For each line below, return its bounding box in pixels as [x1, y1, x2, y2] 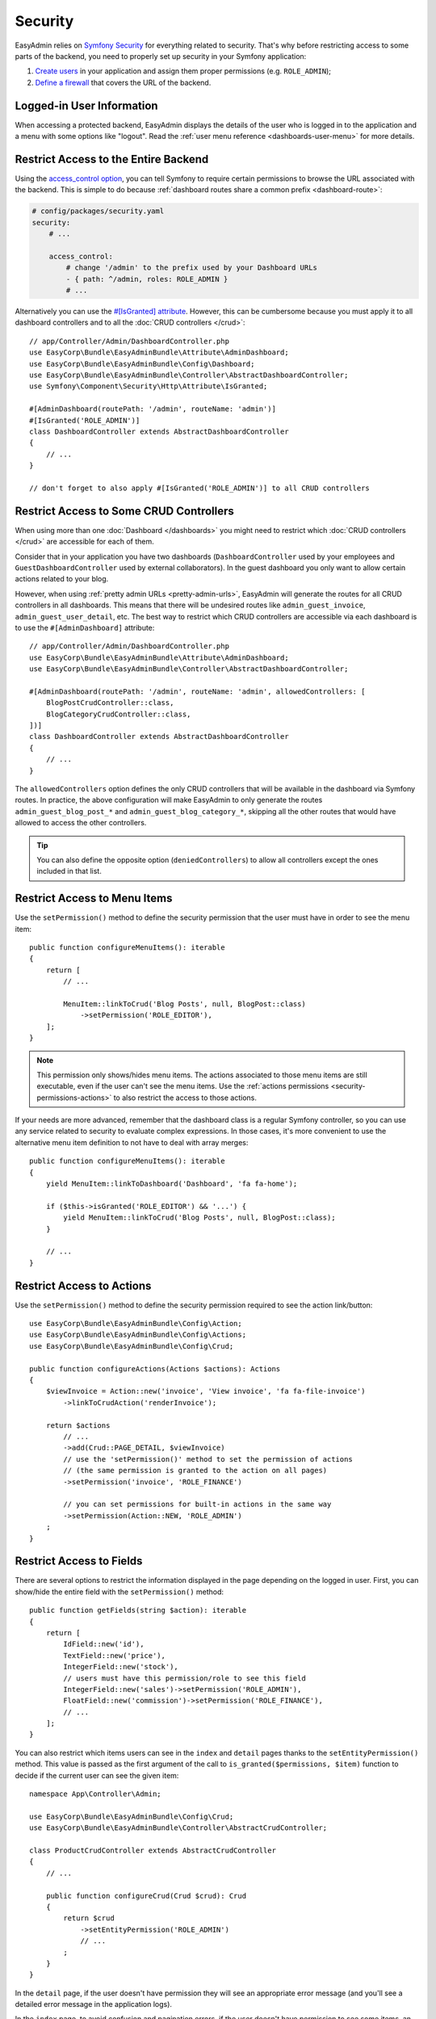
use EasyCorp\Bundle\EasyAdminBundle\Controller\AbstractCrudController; [29, 1824, 328, 1832]
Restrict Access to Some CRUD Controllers [15, 504, 234, 518]
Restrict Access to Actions [15, 1278, 152, 1292]
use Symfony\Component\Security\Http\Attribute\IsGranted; [29, 382, 268, 391]
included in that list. [36, 867, 103, 876]
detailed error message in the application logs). [15, 2000, 173, 2009]
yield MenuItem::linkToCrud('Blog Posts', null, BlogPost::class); [63, 1213, 336, 1223]
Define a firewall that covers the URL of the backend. [35, 78, 212, 87]
